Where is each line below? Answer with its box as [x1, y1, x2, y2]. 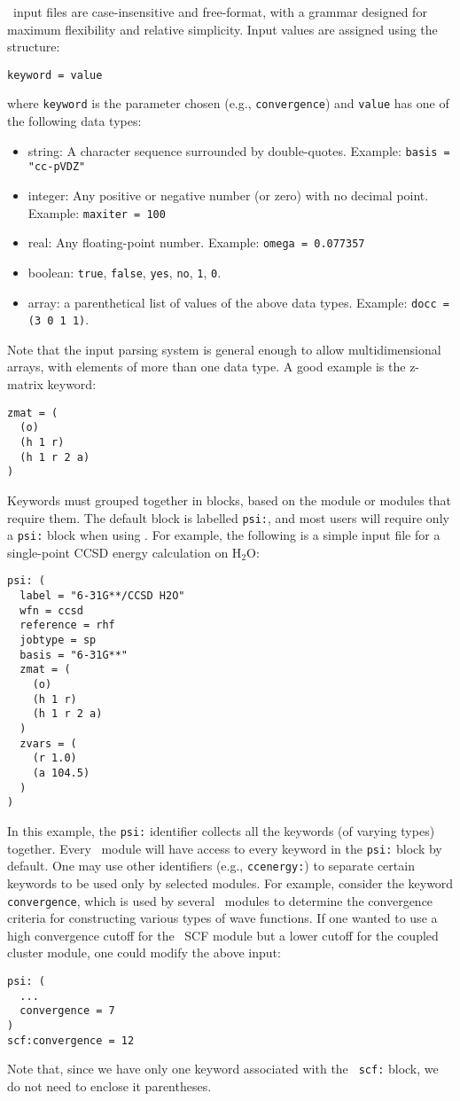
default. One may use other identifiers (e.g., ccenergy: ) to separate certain [7, 856, 415, 875]
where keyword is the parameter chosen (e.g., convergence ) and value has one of [7, 94, 449, 113]
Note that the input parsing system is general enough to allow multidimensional [7, 340, 441, 358]
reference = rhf [19, 619, 115, 632]
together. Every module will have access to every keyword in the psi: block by [7, 839, 442, 857]
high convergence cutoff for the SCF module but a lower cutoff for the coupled [7, 925, 439, 944]
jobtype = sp [19, 634, 97, 647]
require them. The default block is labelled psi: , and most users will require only [7, 508, 449, 527]
